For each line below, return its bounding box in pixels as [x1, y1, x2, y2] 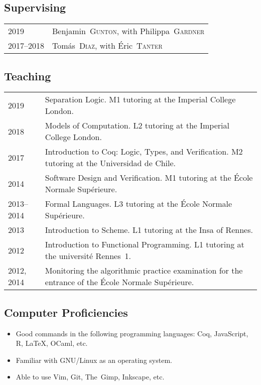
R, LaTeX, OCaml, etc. [16, 338, 88, 348]
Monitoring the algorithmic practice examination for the [45, 265, 243, 277]
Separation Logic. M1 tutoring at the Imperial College [45, 93, 236, 105]
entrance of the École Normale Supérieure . [45, 276, 194, 288]
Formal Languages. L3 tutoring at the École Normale [45, 198, 232, 210]
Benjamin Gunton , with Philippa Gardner [52, 25, 205, 37]
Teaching [4, 68, 51, 83]
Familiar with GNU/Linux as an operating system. [16, 354, 172, 365]
